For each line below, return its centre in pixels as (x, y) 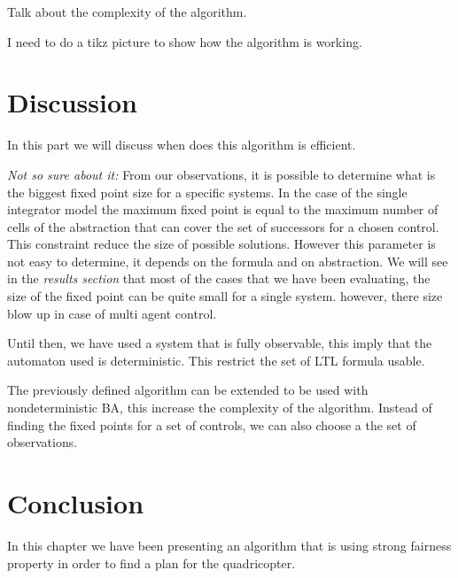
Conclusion (76, 503)
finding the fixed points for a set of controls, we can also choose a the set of (212, 424)
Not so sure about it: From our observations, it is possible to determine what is (221, 174)
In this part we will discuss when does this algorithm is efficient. (182, 145)
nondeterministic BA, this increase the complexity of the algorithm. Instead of (220, 408)
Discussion (72, 102)
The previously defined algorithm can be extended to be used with (188, 390)
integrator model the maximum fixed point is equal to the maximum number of (223, 209)
